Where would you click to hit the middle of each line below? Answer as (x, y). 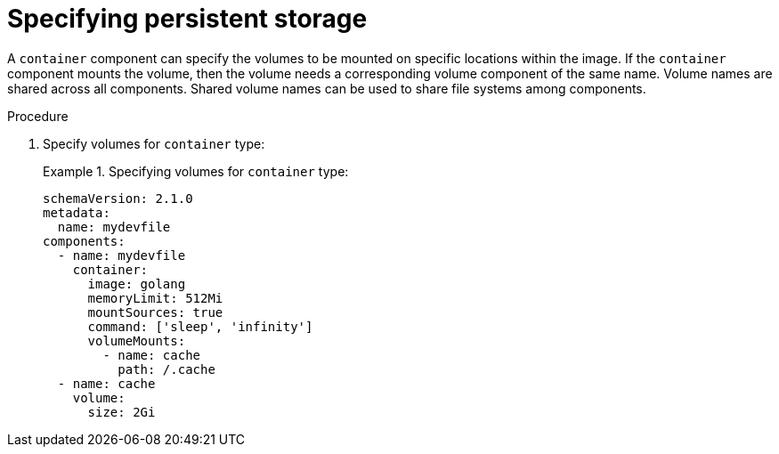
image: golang (137, 284)
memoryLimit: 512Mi (155, 298)
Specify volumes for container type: (154, 143)
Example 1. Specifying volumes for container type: (196, 171)
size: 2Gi (122, 412)
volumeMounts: (137, 340)
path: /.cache (166, 369)
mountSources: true (155, 312)
